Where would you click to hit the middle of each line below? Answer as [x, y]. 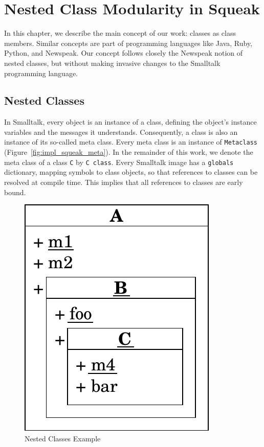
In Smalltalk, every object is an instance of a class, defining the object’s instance [130, 122]
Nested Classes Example [63, 438]
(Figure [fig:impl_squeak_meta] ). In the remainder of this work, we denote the [129, 152]
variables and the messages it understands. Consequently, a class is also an [121, 132]
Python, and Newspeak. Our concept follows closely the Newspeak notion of [124, 53]
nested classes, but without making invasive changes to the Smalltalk [112, 63]
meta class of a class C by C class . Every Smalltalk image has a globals [119, 162]
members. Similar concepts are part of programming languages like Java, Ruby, [128, 43]
